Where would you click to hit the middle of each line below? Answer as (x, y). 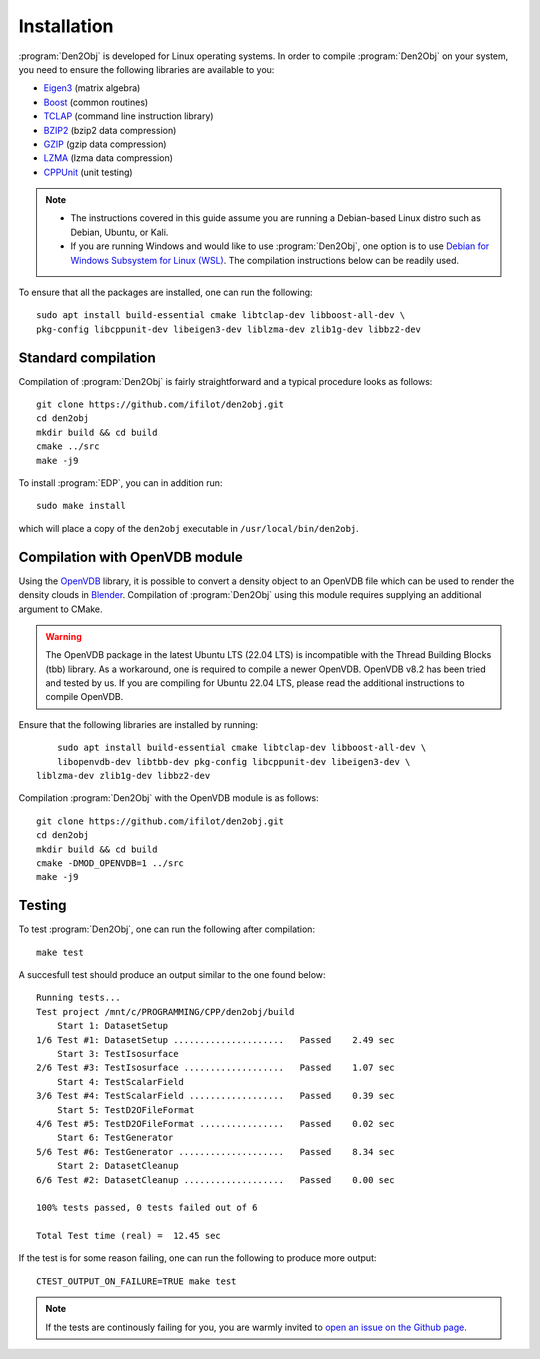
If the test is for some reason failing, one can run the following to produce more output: (197, 1258)
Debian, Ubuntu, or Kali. (119, 232)
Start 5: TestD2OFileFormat (125, 1109)
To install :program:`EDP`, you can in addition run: (120, 483)
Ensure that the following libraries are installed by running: (138, 724)
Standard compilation (87, 357)
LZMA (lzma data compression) (108, 158)
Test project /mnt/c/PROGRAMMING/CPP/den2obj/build (165, 1011)
